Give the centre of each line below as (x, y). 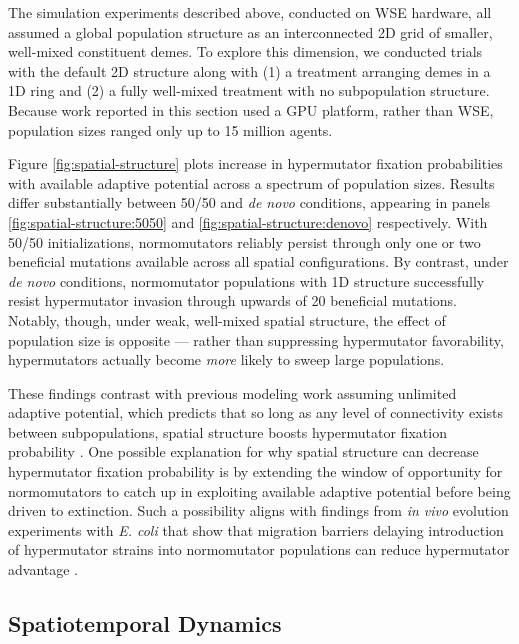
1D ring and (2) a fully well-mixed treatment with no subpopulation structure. (249, 90)
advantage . (43, 569)
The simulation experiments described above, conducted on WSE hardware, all (250, 12)
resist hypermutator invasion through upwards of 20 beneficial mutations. (233, 300)
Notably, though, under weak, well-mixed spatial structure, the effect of (227, 319)
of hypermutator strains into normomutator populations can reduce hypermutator (259, 549)
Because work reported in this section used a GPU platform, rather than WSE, (251, 109)
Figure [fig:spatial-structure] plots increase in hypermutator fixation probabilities (255, 163)
